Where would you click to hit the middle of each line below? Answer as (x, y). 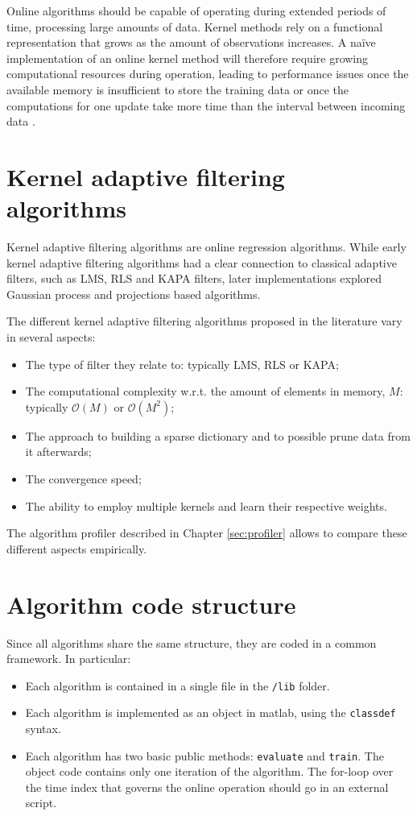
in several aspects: (51, 337)
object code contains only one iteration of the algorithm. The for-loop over (209, 771)
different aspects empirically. (77, 548)
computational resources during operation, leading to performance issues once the (208, 74)
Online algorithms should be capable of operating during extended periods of (196, 10)
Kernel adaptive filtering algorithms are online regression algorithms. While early (206, 247)
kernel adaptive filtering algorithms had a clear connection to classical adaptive (202, 262)
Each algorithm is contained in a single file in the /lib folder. (178, 685)
